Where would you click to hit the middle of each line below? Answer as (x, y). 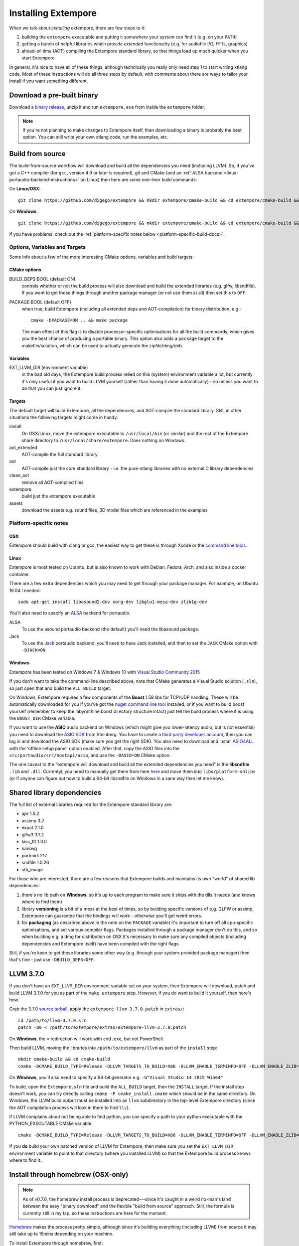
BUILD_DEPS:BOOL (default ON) (42, 279)
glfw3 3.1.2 (33, 834)
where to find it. (25, 1160)
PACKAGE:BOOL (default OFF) (40, 302)
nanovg (29, 849)
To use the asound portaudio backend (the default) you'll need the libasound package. (110, 629)
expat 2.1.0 (33, 828)
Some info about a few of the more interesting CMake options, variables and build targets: (101, 257)
